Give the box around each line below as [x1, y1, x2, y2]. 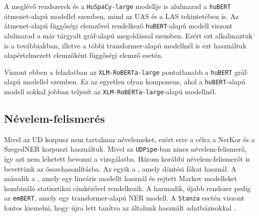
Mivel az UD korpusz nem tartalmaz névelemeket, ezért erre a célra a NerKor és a [4, 134, 255, 144]
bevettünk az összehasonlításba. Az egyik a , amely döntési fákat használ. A [4, 163, 237, 174]
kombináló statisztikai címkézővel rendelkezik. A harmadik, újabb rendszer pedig [4, 183, 251, 193]
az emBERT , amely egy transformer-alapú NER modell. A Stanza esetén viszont [4, 193, 245, 203]
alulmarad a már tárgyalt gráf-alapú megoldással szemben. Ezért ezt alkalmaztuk [4, 30, 253, 40]
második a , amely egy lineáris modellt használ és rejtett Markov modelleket [4, 173, 238, 184]
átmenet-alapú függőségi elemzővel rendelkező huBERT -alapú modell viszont [4, 20, 233, 31]
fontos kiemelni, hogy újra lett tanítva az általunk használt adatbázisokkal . [4, 203, 236, 213]
